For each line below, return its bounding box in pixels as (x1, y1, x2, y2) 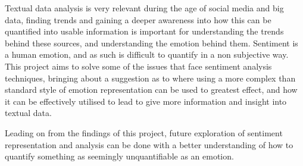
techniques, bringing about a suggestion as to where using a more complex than (5, 71, 296, 84)
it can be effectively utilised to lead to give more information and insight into (5, 95, 287, 107)
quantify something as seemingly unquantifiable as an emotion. (5, 150, 234, 162)
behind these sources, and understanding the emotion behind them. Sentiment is (5, 36, 298, 49)
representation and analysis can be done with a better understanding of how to (5, 138, 293, 151)
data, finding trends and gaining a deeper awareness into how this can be (5, 13, 271, 26)
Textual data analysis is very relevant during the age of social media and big (5, 2, 284, 14)
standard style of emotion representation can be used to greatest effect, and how (5, 83, 298, 96)
